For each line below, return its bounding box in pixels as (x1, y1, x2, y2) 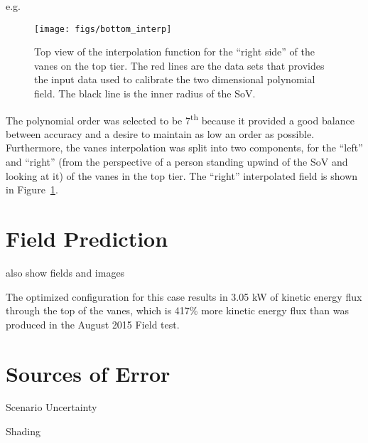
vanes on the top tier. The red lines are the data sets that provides (34, 58, 325, 73)
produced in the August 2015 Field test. (6, 316, 180, 331)
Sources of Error (6, 358, 171, 388)
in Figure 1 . (6, 182, 58, 197)
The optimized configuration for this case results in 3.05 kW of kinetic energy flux (6, 289, 362, 304)
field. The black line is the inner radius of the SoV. (34, 86, 256, 101)
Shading (6, 424, 41, 439)
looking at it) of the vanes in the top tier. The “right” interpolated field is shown (6, 168, 358, 183)
